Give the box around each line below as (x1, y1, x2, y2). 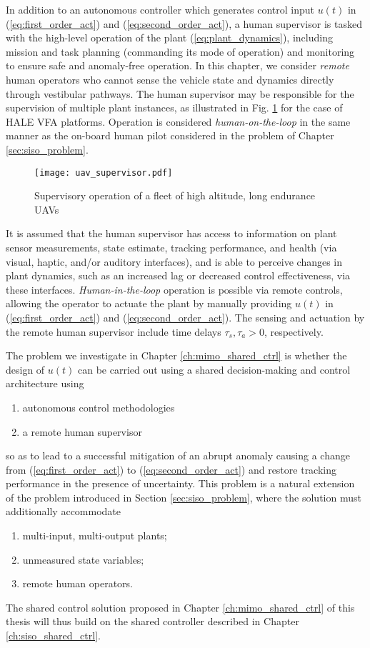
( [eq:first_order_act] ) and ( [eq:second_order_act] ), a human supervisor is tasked (6, 16, 362, 31)
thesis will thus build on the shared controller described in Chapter (6, 614, 299, 629)
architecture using (6, 376, 84, 391)
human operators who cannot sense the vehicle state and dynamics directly (6, 71, 334, 86)
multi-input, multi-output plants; (22, 528, 167, 543)
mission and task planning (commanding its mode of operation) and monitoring (6, 44, 355, 59)
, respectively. (264, 324, 324, 339)
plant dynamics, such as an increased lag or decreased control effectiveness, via (6, 268, 351, 283)
